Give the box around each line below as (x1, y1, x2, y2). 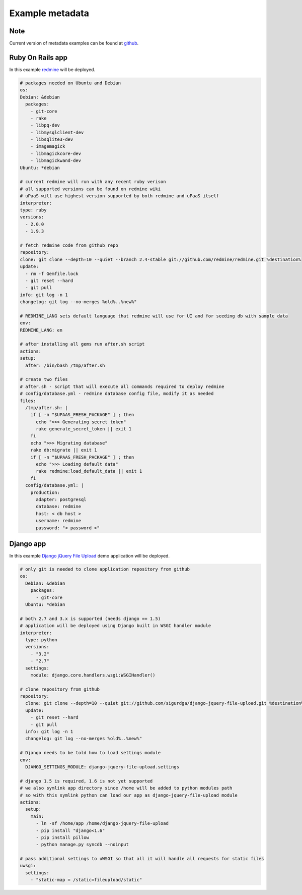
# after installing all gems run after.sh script (20, 341, 145, 347)
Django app (9, 539, 46, 548)
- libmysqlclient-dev (30, 129, 84, 135)
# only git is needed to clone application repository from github (20, 567, 190, 572)
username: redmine (36, 518, 82, 524)
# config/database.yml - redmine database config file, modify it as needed (20, 391, 214, 397)
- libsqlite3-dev (30, 137, 73, 142)
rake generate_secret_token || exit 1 (36, 426, 132, 432)
